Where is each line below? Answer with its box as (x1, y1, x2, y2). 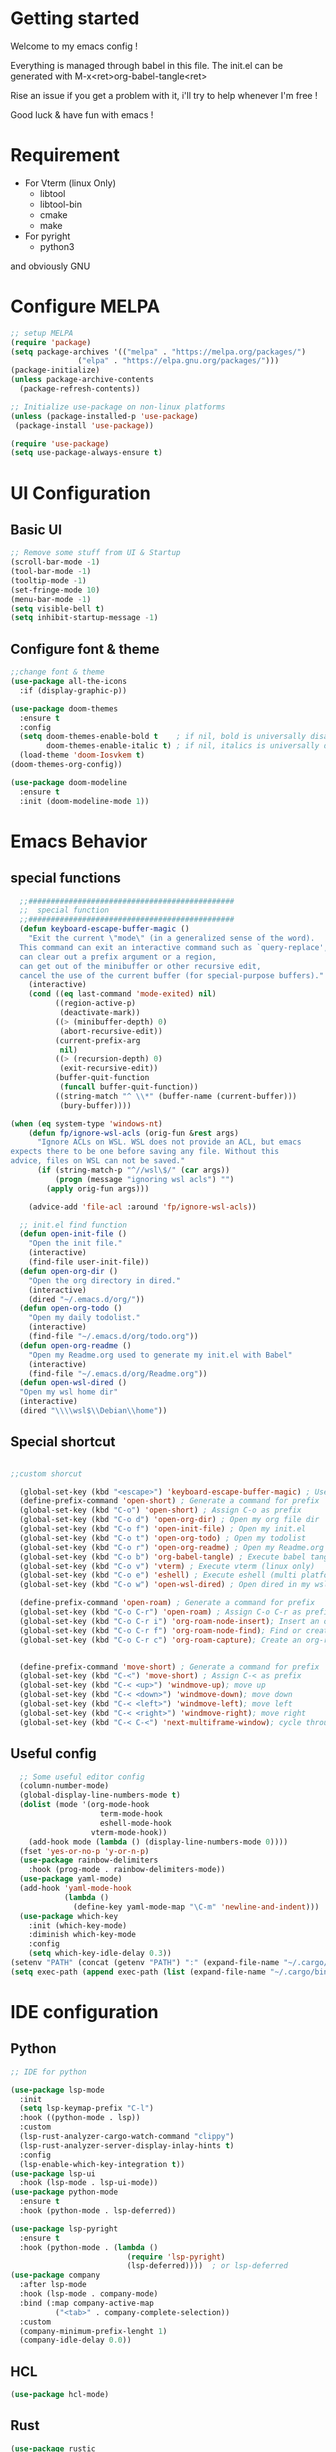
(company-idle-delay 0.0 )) (19, 2335, 132, 2346)
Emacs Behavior (10, 830, 148, 852)
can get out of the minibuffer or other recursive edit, (19, 961, 262, 971)
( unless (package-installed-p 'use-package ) (10, 411, 199, 421)
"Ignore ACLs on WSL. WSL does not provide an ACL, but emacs (36, 1137, 302, 1147)
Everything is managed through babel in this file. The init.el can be (10, 59, 283, 71)
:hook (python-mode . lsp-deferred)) (19, 2206, 177, 2216)
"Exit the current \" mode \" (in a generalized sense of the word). (28, 933, 315, 943)
